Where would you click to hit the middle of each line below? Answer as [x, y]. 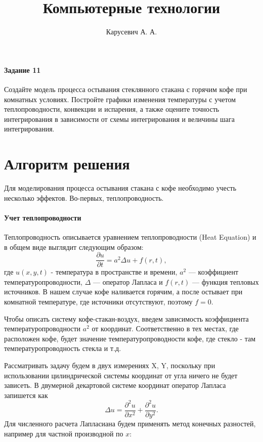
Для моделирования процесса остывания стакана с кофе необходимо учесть [120, 188]
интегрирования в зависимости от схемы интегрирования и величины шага [119, 119]
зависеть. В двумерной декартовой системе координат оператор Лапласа [115, 385]
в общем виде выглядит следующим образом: [74, 247]
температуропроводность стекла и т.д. [63, 348]
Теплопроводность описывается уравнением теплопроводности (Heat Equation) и [130, 237]
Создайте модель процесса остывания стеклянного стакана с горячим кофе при [126, 89]
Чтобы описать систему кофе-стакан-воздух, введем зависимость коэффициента [126, 318]
